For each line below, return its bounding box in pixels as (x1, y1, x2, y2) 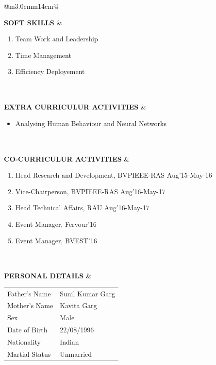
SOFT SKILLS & (4, 17, 62, 27)
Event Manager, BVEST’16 (15, 235, 97, 245)
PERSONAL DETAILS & (4, 271, 91, 281)
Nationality (7, 337, 41, 347)
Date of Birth (7, 325, 48, 335)
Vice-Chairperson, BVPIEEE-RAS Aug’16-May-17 (15, 186, 166, 196)
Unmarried (60, 348, 92, 359)
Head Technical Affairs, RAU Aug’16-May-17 (15, 202, 150, 213)
